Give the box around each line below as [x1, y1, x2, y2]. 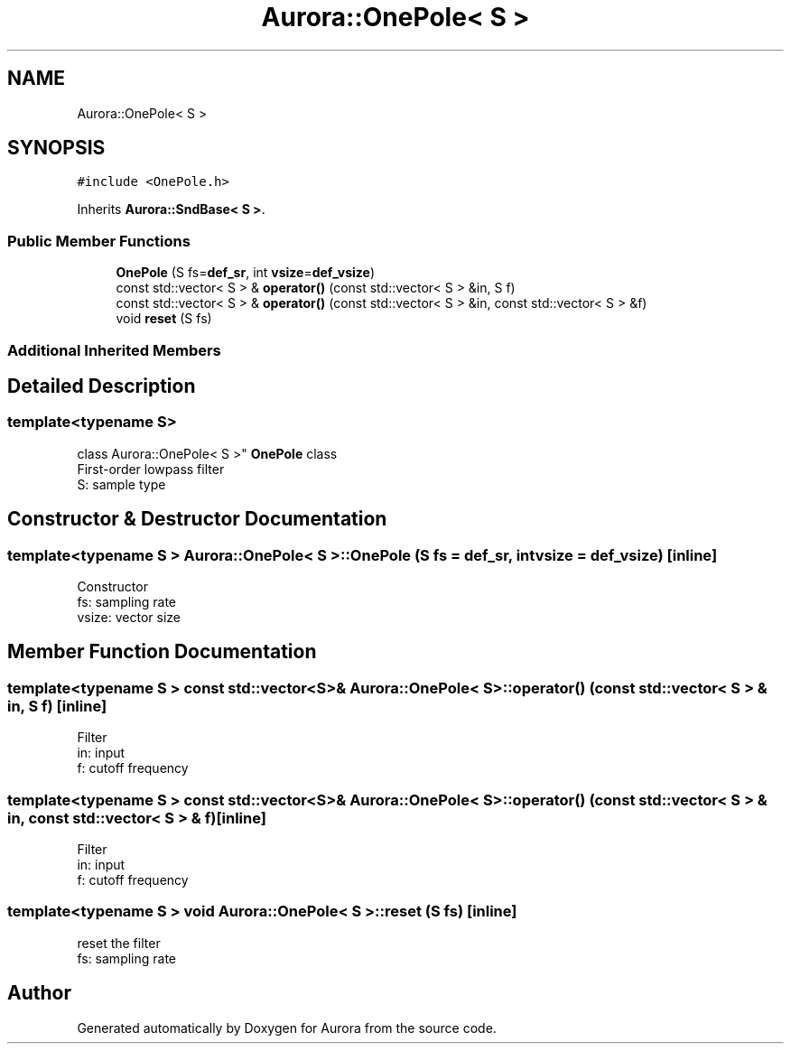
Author [7, 981, 71, 1005]
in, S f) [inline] [7, 696, 107, 715]
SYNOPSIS [7, 136, 106, 160]
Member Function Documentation [7, 640, 317, 664]
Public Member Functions [7, 231, 191, 250]
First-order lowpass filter [77, 460, 225, 477]
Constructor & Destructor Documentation [7, 507, 387, 531]
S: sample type [77, 476, 166, 492]
